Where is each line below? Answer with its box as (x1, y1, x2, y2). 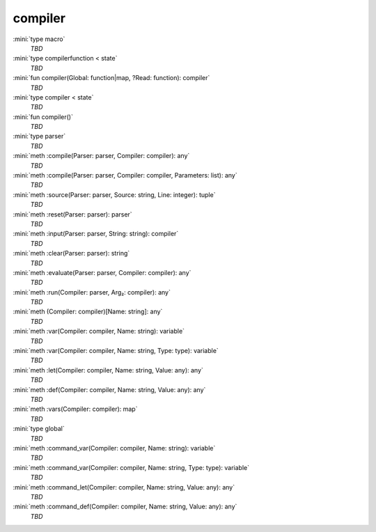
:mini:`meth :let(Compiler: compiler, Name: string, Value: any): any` (13, 366, 203, 374)
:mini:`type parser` (13, 132, 66, 141)
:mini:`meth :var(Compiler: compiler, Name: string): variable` (13, 327, 185, 336)
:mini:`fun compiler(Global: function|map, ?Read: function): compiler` (13, 74, 210, 82)
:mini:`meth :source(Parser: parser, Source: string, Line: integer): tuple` (13, 190, 216, 198)
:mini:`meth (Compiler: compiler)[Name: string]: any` (13, 307, 163, 316)
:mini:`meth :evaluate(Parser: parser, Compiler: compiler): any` (13, 268, 191, 276)
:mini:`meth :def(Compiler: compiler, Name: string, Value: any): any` (13, 385, 206, 393)
